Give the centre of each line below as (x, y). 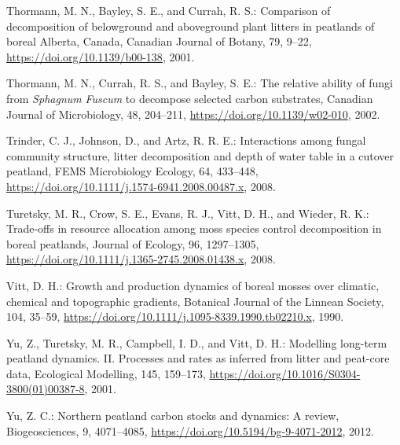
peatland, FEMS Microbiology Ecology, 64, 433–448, (132, 171)
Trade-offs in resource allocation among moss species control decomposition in (194, 228)
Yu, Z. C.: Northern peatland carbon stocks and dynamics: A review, (173, 416)
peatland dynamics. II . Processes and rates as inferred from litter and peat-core (198, 358)
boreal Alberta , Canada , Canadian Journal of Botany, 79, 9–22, (159, 41)
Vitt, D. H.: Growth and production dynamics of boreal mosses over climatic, (193, 285)
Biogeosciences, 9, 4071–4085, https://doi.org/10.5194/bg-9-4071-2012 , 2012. (190, 430)
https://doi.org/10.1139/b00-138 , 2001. (101, 56)
